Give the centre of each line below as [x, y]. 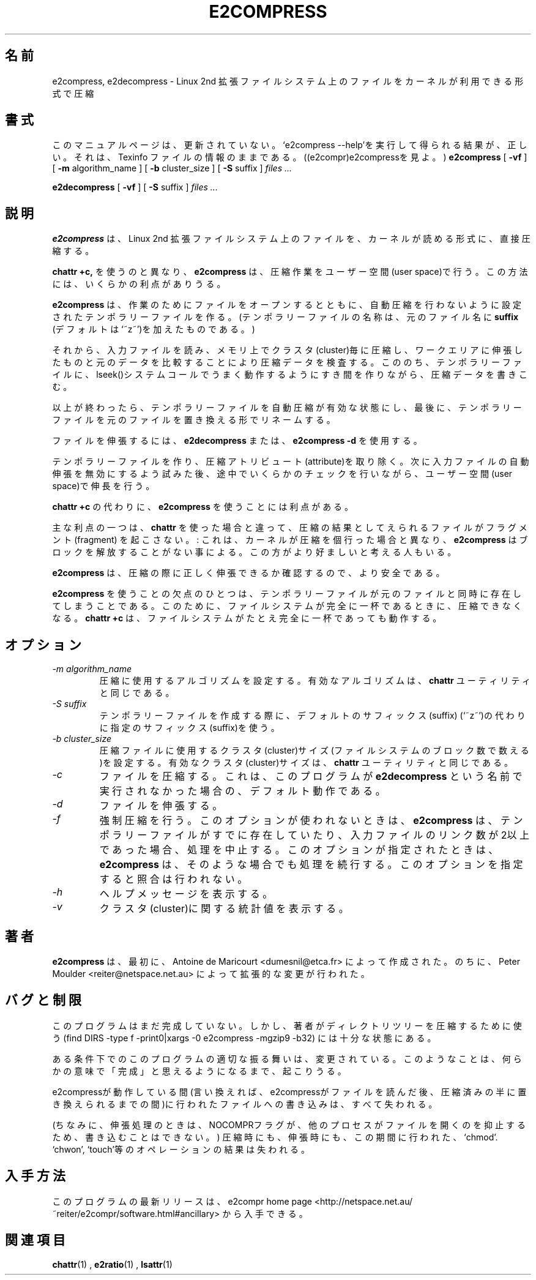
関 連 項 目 [35, 1240]
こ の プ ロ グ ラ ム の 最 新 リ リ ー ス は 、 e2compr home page [182, 1201]
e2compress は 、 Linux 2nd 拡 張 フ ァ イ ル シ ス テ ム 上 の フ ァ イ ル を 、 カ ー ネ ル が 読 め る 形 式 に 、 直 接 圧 [291, 239]
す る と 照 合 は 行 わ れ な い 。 [173, 879]
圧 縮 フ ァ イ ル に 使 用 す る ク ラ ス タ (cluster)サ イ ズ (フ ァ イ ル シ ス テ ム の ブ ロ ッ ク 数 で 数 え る [314, 750]
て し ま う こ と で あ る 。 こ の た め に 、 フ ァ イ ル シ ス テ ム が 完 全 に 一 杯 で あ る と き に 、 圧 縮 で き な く [287, 606]
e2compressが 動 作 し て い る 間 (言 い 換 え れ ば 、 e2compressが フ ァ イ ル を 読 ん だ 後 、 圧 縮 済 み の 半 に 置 [289, 1091]
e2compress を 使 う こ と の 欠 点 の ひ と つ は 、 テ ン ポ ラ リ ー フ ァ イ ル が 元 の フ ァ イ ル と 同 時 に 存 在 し [287, 594]
